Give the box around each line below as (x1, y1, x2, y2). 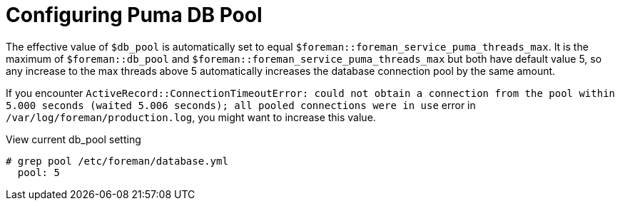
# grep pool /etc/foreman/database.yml (6, 155, 228, 167)
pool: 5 (17, 166, 60, 178)
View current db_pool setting (6, 133, 141, 145)
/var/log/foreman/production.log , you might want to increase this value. (6, 110, 376, 123)
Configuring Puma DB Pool (6, 3, 263, 27)
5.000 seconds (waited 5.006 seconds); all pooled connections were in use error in (6, 98, 476, 111)
